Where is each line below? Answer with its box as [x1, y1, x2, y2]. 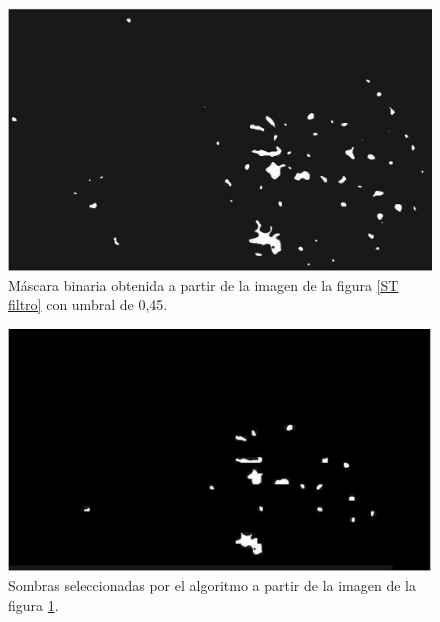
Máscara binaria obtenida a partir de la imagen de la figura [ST [8, 274, 399, 295]
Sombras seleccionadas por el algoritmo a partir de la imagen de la [8, 574, 416, 595]
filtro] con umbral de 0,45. [8, 294, 168, 315]
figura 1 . [8, 594, 59, 615]
